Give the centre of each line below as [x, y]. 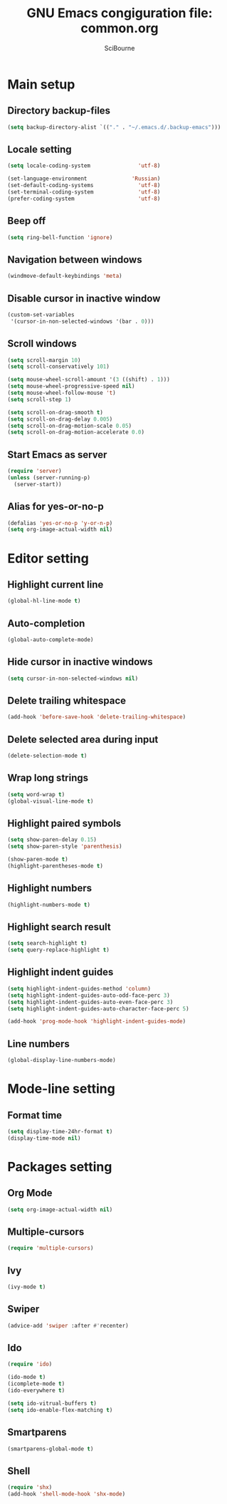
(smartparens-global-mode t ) [51, 1449]
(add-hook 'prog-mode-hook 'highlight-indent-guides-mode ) [97, 1022]
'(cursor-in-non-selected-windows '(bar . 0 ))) [82, 321]
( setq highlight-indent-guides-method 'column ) [79, 988]
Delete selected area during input [83, 740]
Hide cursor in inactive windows [80, 662]
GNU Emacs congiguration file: [120, 13]
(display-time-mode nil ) [44, 1138]
